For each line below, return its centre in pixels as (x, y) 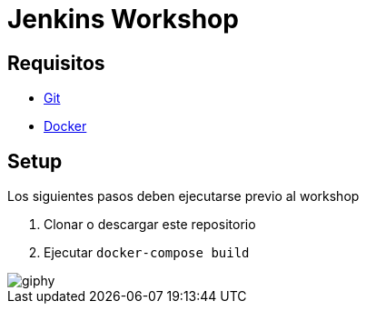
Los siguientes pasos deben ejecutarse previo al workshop (183, 196)
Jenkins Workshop (123, 19)
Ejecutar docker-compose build (147, 253)
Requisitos (56, 63)
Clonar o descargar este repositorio (150, 225)
